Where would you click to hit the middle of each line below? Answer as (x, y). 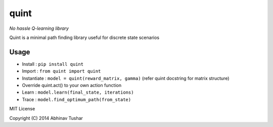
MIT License (22, 109)
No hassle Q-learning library (39, 28)
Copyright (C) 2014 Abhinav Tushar (46, 118)
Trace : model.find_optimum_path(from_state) (77, 99)
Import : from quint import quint (61, 71)
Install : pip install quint (53, 64)
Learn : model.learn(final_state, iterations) (78, 92)
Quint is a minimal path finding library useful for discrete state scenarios (84, 37)
